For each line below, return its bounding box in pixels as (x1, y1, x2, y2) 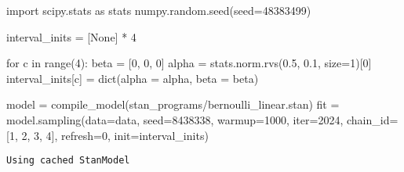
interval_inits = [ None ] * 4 (6, 28, 136, 45)
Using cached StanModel (6, 155, 130, 167)
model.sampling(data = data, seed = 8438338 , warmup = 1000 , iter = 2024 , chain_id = (6, 111, 399, 127)
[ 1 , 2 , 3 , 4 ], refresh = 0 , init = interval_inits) (6, 127, 209, 143)
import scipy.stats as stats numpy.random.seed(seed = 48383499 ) (6, 2, 311, 18)
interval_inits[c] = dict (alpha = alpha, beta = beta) (6, 70, 259, 86)
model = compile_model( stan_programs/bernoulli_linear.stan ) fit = (6, 96, 340, 113)
